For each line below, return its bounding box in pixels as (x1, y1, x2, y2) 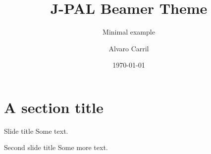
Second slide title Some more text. (4, 142, 108, 153)
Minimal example (103, 27, 155, 37)
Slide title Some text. (4, 125, 68, 136)
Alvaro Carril (108, 43, 149, 53)
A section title (4, 97, 104, 117)
